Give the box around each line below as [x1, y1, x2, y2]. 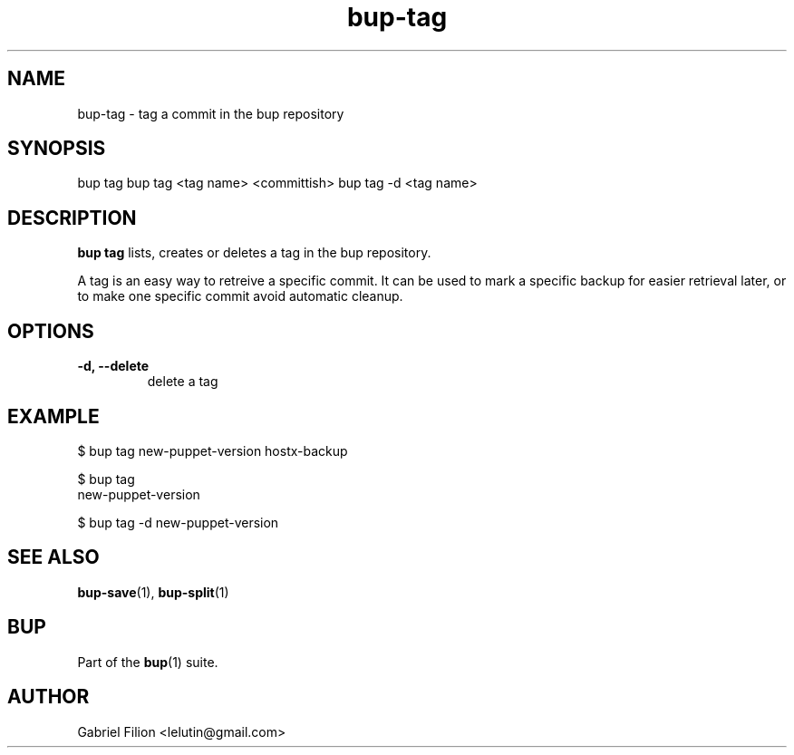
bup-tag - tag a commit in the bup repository [77, 105, 344, 121]
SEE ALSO [7, 546, 100, 569]
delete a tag [147, 373, 218, 390]
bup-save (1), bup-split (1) [77, 584, 229, 600]
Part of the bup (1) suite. [77, 653, 218, 670]
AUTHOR [7, 685, 90, 709]
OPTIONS [7, 319, 94, 343]
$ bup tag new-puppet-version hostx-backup [77, 442, 348, 459]
